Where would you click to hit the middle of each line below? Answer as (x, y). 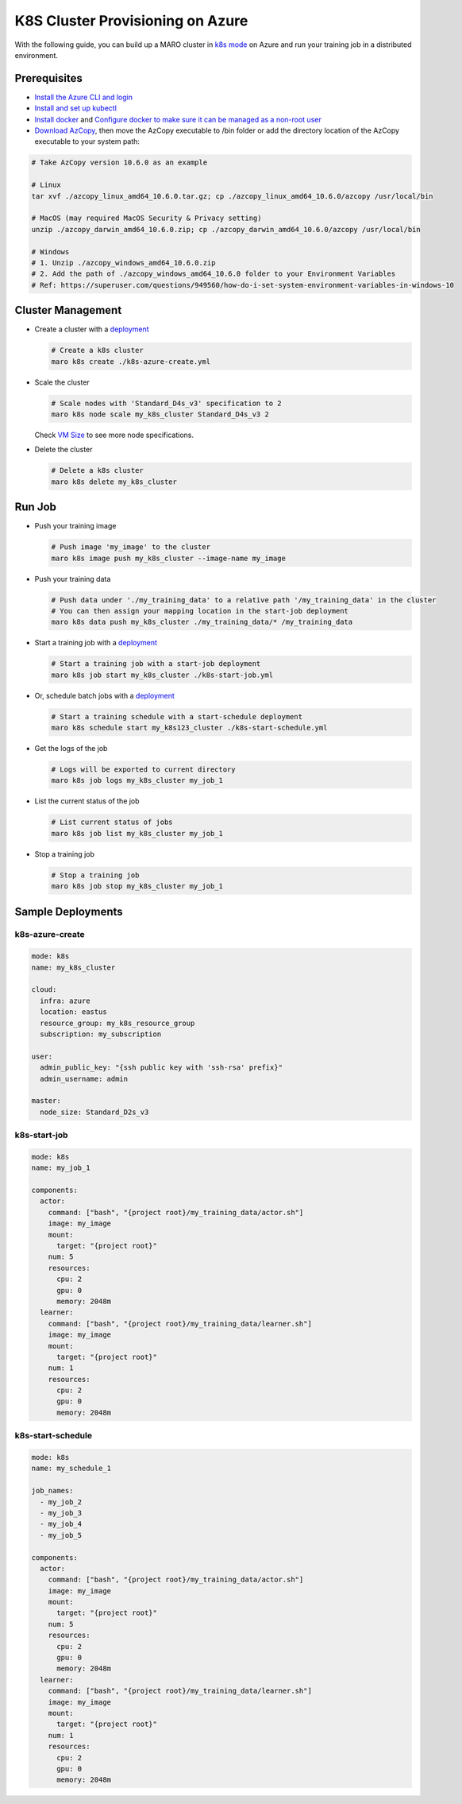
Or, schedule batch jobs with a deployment (104, 695)
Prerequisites (48, 78)
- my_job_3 (61, 1513)
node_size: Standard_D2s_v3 (94, 1112)
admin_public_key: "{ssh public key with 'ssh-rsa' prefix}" (162, 1068)
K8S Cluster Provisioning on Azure (131, 21)
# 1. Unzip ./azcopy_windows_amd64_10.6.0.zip (123, 263)
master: (46, 1101)
